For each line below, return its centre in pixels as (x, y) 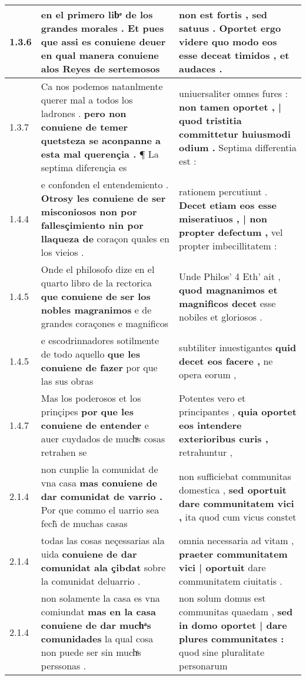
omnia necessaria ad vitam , (237, 540)
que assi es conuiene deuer (103, 41)
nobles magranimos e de (96, 310)
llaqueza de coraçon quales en (105, 239)
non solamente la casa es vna (100, 598)
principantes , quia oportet (238, 411)
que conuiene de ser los (96, 296)
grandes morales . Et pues (102, 28)
